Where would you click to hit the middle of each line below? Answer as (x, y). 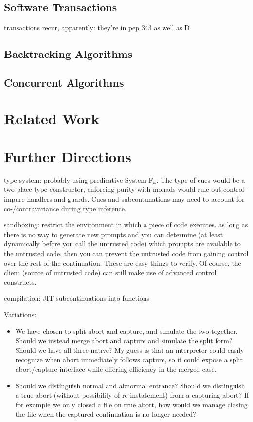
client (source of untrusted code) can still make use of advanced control (110, 272)
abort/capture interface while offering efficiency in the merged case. (116, 369)
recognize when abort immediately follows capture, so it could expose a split (129, 359)
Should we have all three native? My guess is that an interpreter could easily (130, 350)
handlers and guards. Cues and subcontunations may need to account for (136, 199)
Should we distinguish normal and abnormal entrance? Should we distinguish (130, 385)
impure (14, 199)
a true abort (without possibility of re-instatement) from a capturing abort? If (132, 395)
